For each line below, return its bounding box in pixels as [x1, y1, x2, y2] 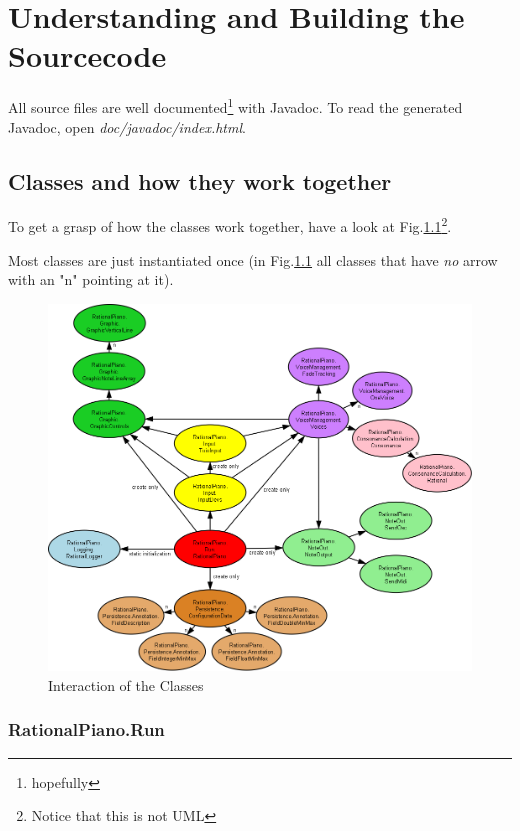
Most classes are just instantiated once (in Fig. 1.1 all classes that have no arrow [8, 249, 498, 270]
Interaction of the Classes [48, 674, 204, 695]
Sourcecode [8, 35, 167, 76]
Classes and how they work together [8, 165, 392, 196]
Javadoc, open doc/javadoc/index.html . [8, 116, 246, 137]
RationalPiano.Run [8, 717, 165, 742]
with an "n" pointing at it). [8, 269, 174, 290]
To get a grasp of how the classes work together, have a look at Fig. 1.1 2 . [8, 213, 452, 237]
